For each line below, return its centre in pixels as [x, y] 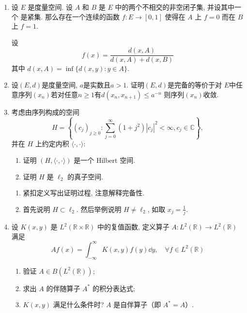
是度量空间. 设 [50, 7]
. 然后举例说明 [99, 209]
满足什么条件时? [78, 304]
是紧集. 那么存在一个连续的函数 [70, 16]
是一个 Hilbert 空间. [105, 160]
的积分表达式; [114, 288]
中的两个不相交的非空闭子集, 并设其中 [175, 7]
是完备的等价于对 [195, 85]
